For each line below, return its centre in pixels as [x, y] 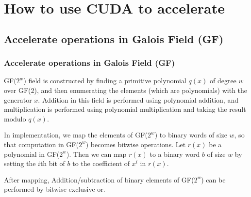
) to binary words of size [191, 135]
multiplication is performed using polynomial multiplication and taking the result [125, 109]
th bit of [52, 163]
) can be [213, 179]
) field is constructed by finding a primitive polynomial [105, 81]
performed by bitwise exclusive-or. [55, 189]
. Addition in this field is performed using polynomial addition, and [138, 99]
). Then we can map [97, 154]
